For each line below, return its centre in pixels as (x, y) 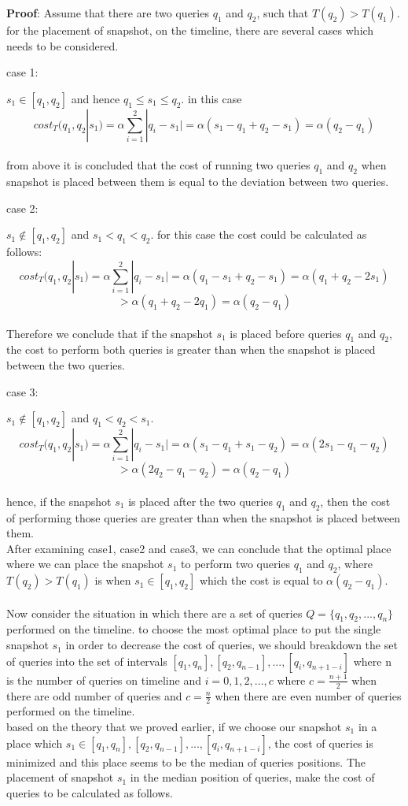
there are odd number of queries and (94, 695)
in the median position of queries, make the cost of (252, 777)
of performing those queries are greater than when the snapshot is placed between (204, 517)
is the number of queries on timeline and (104, 680)
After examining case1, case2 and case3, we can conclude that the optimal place (199, 548)
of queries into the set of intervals (87, 661)
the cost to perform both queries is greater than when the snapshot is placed (191, 349)
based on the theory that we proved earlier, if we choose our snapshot (174, 726)
